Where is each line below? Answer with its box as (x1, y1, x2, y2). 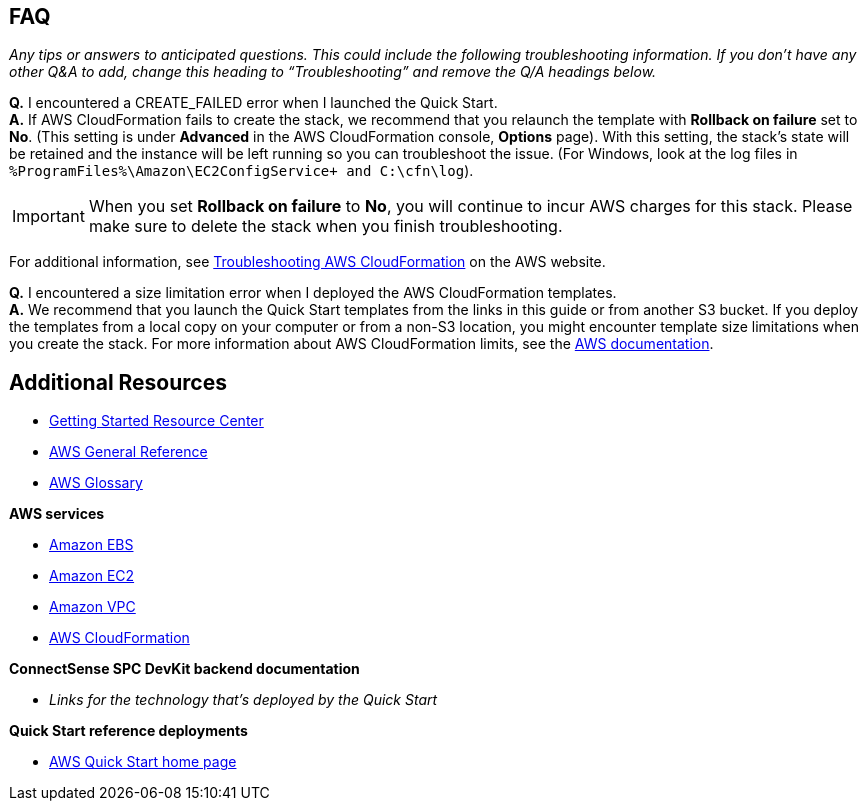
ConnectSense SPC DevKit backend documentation (9, 660, 360, 678)
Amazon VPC (49, 598, 136, 616)
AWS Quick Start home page (49, 753, 237, 771)
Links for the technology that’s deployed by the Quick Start (49, 691, 438, 709)
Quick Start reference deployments (9, 722, 248, 740)
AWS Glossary (49, 474, 143, 492)
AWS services (9, 505, 105, 523)
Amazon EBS (49, 536, 134, 554)
